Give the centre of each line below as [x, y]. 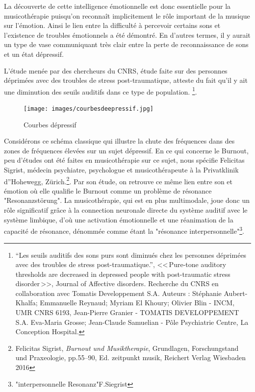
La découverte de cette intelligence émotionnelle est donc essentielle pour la [117, 6]
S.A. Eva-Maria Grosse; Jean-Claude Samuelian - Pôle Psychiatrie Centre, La [132, 322]
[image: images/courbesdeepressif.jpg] [89, 109]
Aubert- [236, 293]
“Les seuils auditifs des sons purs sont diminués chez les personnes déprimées [131, 255]
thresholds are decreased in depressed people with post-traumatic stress [123, 274]
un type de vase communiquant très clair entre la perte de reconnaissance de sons [126, 44]
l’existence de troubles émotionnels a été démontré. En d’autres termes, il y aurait [127, 35]
